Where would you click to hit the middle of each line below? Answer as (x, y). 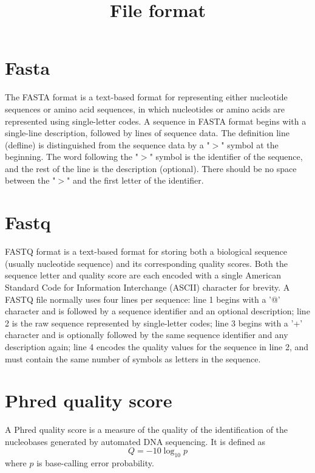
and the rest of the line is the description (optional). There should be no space (151, 168)
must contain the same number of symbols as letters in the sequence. (133, 358)
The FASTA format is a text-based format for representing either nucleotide (146, 97)
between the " (30, 180)
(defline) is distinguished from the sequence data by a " (107, 144)
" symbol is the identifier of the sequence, (226, 157)
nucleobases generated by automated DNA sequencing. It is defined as (135, 441)
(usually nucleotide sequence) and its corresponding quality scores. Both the (146, 263)
